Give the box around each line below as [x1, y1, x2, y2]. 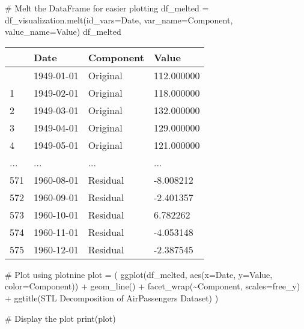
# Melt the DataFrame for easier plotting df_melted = [5, 2, 209, 14]
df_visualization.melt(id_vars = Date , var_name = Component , [5, 13, 233, 26]
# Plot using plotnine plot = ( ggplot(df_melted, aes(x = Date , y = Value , [5, 268, 273, 280]
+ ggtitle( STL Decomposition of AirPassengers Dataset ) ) [5, 291, 219, 304]
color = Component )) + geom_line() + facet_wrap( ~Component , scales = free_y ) [5, 280, 300, 292]
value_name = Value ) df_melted [5, 25, 121, 38]
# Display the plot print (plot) [5, 312, 116, 324]
